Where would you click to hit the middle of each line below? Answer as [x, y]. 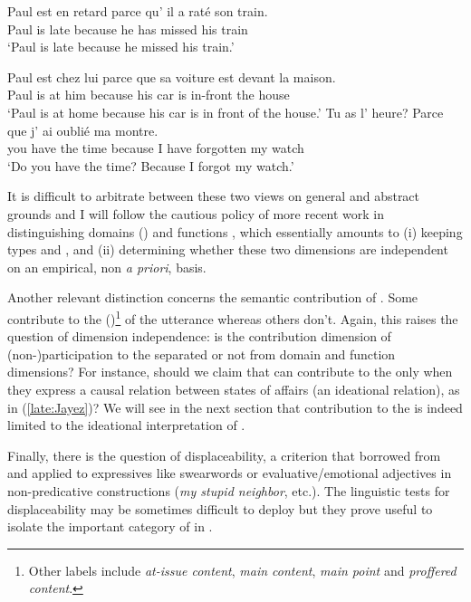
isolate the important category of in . [110, 526]
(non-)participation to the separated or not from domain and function [202, 354]
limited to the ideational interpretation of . [126, 425]
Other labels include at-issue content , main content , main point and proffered [242, 570]
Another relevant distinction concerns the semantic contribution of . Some [213, 297]
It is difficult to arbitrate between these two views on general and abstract [214, 196]
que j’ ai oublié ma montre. [83, 130]
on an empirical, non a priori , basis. [107, 267]
